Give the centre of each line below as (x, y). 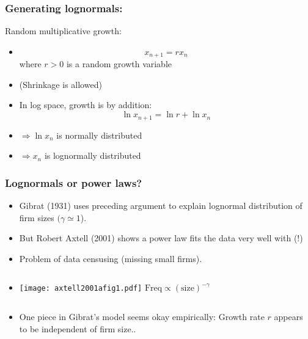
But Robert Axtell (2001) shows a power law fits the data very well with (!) (161, 238)
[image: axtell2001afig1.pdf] (81, 289)
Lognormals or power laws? (74, 182)
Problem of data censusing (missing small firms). (111, 258)
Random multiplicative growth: (63, 31)
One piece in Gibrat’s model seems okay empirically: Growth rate (142, 316)
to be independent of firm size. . (78, 328)
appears (288, 316)
